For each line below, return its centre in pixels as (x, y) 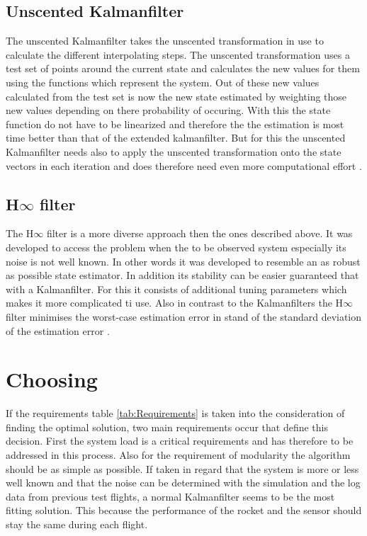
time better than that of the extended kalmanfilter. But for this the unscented (176, 138)
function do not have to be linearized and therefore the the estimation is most (175, 124)
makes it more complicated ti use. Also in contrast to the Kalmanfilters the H (175, 303)
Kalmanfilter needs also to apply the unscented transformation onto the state (174, 151)
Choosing (52, 379)
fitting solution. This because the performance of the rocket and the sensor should (184, 510)
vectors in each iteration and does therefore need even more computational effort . (184, 165)
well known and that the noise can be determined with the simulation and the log (183, 483)
